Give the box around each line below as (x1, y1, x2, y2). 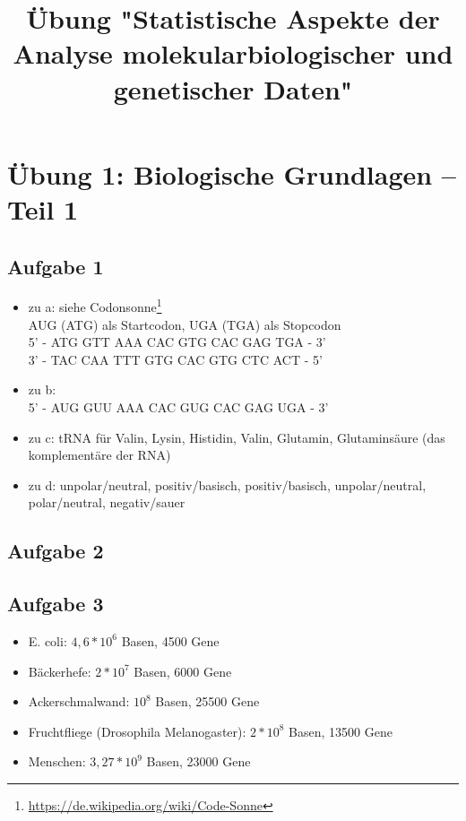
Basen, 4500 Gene (121, 631, 220, 650)
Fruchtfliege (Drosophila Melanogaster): (28, 722, 246, 740)
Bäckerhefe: (28, 661, 91, 680)
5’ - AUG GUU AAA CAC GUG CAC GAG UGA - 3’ (28, 397, 329, 416)
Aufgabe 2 (7, 537, 104, 565)
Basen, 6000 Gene (134, 661, 232, 680)
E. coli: (28, 631, 67, 650)
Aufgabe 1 (7, 252, 104, 280)
